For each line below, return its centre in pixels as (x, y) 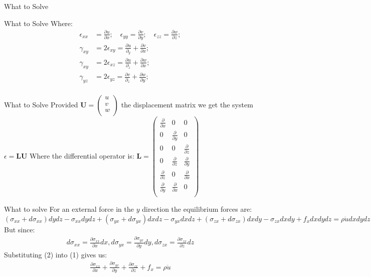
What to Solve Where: (38, 23)
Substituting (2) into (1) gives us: (56, 254)
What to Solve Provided (41, 105)
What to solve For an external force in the (69, 209)
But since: (20, 229)
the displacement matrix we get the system (187, 105)
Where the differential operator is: (82, 156)
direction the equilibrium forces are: (197, 209)
